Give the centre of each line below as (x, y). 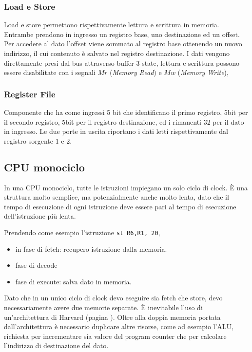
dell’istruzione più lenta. (40, 216)
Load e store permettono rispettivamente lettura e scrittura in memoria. (112, 25)
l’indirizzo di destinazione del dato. (56, 345)
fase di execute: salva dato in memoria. (73, 281)
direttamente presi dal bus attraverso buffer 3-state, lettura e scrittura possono (122, 63)
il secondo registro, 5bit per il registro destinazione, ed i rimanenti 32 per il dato (124, 121)
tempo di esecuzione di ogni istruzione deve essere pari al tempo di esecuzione (120, 206)
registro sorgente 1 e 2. (38, 140)
